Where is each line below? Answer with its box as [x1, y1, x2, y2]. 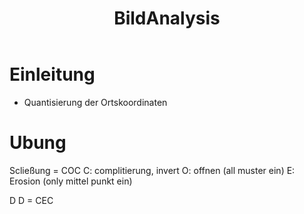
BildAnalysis [113, 7, 221, 30]
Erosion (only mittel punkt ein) [9, 175, 133, 187]
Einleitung [9, 63, 96, 86]
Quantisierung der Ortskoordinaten [23, 96, 168, 108]
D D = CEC [9, 194, 54, 206]
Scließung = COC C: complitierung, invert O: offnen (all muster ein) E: [9, 164, 296, 176]
